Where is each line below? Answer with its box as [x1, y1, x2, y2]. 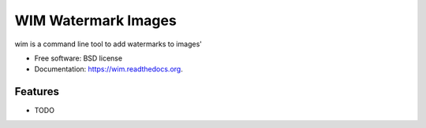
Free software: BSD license [34, 53, 122, 63]
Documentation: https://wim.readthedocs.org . [34, 64, 183, 74]
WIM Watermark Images [14, 12, 177, 29]
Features [14, 85, 59, 98]
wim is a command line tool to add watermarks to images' [14, 39, 203, 49]
